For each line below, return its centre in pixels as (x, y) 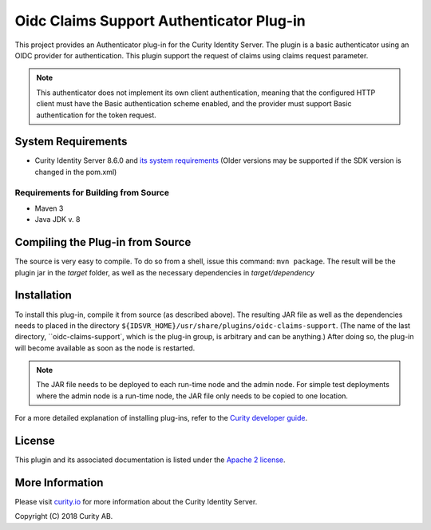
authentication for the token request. (97, 115)
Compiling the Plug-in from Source (103, 242)
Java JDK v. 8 (57, 220)
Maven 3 (49, 208)
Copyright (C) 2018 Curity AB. (64, 516)
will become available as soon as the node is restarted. (105, 348)
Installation (43, 295)
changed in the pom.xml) (76, 172)
